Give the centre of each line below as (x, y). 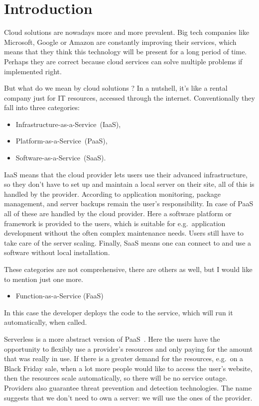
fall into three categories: (42, 107)
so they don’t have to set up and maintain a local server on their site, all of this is (129, 184)
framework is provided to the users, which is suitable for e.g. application (115, 223)
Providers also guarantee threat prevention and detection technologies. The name (128, 387)
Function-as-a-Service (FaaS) (60, 296)
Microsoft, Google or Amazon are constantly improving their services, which (120, 42)
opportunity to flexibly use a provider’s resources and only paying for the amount (129, 348)
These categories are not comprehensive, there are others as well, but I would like (128, 269)
